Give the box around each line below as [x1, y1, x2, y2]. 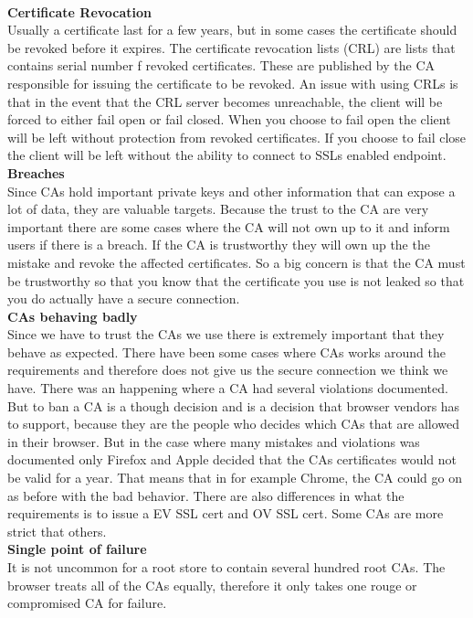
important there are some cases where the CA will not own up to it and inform [7, 217, 450, 236]
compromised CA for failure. [7, 593, 167, 613]
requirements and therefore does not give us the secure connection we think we [7, 360, 448, 379]
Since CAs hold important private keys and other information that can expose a [7, 181, 456, 200]
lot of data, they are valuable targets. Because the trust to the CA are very [7, 199, 429, 218]
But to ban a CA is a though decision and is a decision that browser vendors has [7, 396, 460, 415]
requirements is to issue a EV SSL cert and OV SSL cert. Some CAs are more [7, 504, 444, 523]
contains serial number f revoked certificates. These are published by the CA [7, 56, 435, 75]
